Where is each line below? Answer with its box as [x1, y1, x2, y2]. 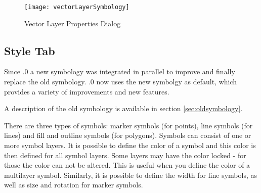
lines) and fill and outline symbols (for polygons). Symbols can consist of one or [4, 130, 251, 140]
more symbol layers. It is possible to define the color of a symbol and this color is [4, 140, 256, 151]
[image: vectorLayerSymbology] [24, 4, 129, 11]
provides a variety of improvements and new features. [4, 86, 169, 96]
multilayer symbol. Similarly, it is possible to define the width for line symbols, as [4, 169, 257, 180]
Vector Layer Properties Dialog [24, 18, 121, 28]
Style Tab [4, 42, 55, 58]
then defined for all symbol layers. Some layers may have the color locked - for [4, 150, 246, 160]
